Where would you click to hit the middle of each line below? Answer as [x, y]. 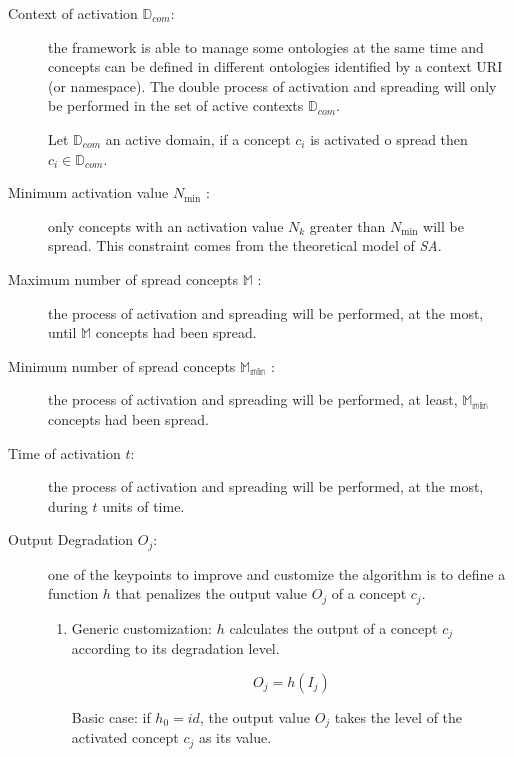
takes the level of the [398, 716]
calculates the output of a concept [333, 627]
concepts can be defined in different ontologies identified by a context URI [275, 66]
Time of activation [64, 452]
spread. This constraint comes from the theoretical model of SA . [245, 245]
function [73, 593]
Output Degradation [71, 539]
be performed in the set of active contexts [176, 105]
